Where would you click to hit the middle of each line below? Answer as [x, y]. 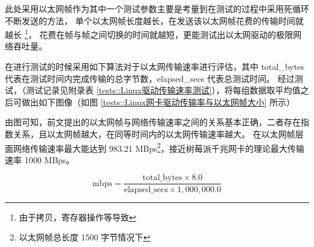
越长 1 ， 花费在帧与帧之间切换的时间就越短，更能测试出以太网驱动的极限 [149, 33]
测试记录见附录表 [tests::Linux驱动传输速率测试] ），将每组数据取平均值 [163, 90]
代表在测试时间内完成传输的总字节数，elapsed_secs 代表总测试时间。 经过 [150, 78]
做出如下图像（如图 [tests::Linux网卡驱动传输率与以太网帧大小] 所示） [158, 102]
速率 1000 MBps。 [40, 159]
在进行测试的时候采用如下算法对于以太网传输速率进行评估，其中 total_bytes [155, 67]
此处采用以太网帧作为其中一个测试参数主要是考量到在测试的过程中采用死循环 [157, 8]
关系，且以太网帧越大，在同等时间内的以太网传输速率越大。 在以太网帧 [154, 134]
